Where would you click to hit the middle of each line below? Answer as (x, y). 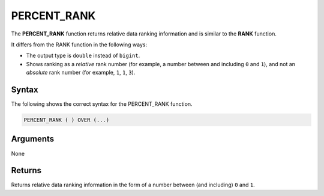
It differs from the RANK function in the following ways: (79, 44)
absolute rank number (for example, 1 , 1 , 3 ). (81, 73)
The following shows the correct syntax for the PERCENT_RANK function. (102, 104)
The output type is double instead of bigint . (83, 56)
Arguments (33, 139)
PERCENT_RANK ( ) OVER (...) (67, 120)
